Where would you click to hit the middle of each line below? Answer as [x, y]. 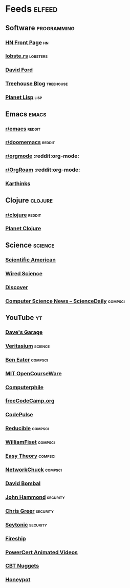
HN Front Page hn [27, 43]
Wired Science [24, 273]
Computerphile [25, 387]
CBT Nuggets [22, 566]
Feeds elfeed [31, 9]
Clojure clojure [29, 200]
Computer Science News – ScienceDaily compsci [65, 301]
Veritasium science [28, 346]
